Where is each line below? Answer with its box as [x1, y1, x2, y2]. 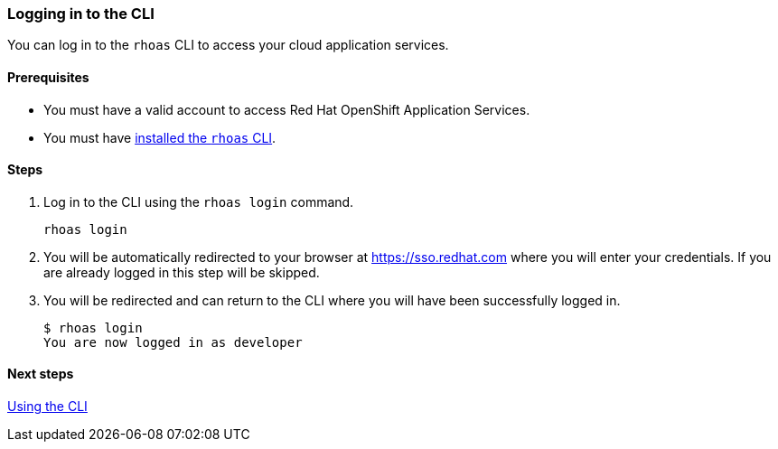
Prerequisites [7, 69, 89, 85]
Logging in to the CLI [7, 5, 155, 23]
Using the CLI [7, 398, 88, 415]
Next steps [7, 366, 74, 382]
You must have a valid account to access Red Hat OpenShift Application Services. [43, 101, 530, 117]
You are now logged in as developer [43, 334, 303, 350]
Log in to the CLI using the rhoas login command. [43, 193, 354, 210]
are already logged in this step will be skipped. [43, 264, 320, 280]
